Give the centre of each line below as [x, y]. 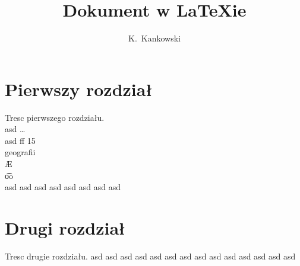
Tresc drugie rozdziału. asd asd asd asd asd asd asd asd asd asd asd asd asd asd [150, 256]
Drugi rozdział [65, 227]
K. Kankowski [154, 38]
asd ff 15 [20, 140]
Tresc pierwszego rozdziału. [55, 117]
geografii [20, 152]
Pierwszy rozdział [79, 89]
